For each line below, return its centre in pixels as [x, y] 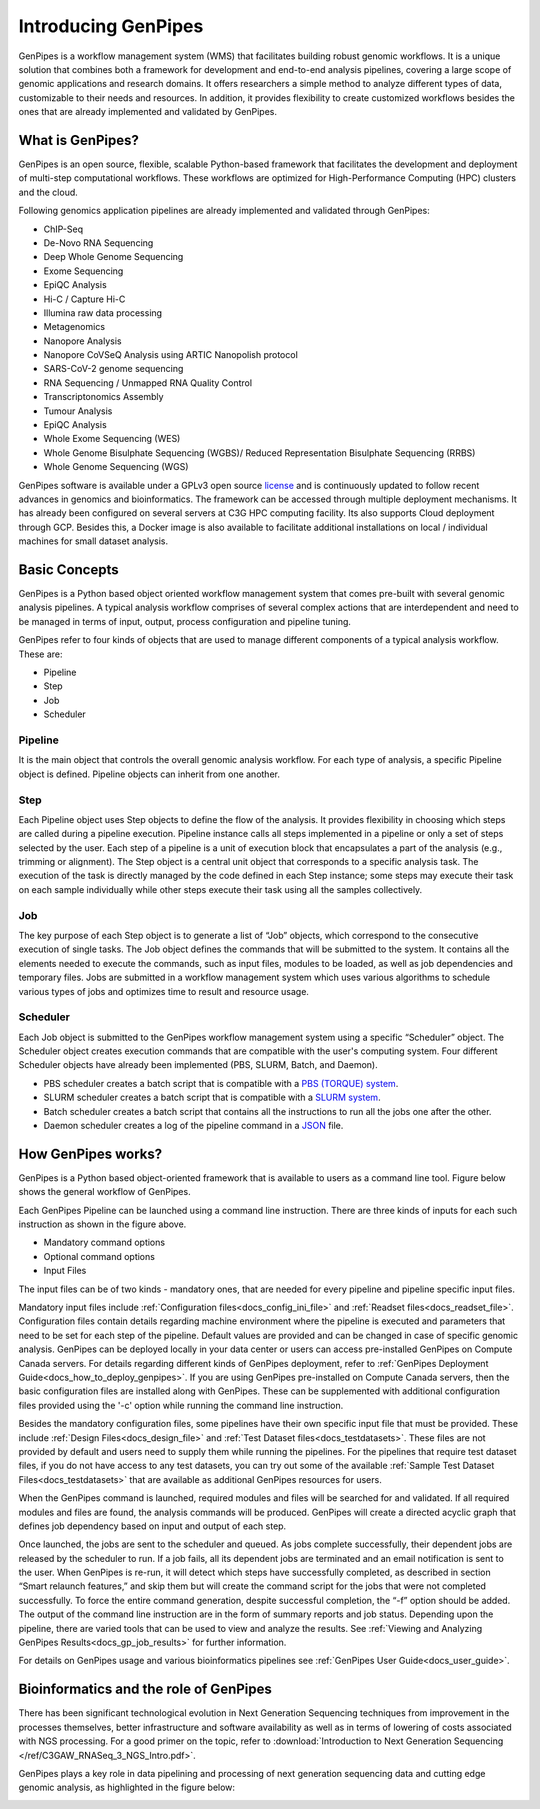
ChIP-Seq [63, 229]
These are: [41, 654]
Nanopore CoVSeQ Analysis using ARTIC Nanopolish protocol [171, 355]
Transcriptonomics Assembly [103, 397]
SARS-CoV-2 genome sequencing [113, 369]
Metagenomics [74, 327]
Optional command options [99, 1256]
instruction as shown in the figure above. [102, 1224]
